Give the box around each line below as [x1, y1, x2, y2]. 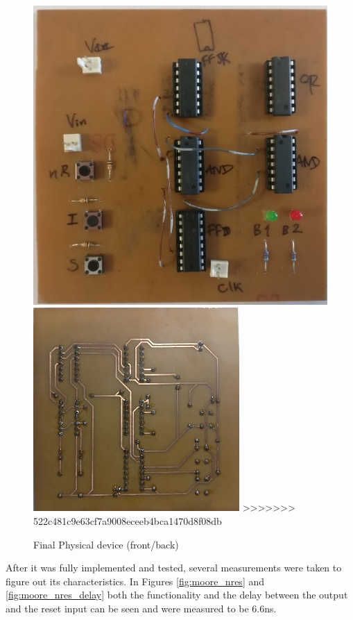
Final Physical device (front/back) [33, 537, 179, 551]
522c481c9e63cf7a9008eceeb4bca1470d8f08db [33, 513, 222, 528]
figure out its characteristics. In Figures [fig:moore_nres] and [6, 573, 265, 588]
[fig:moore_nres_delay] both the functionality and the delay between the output [6, 587, 348, 602]
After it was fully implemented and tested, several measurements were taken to [6, 560, 342, 575]
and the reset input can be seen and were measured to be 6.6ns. [6, 601, 277, 615]
